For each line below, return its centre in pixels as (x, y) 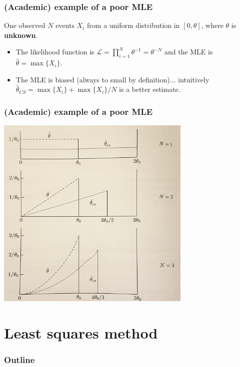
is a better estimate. (150, 89)
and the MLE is (188, 52)
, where (212, 25)
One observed (25, 25)
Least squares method (81, 332)
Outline (19, 359)
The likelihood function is (55, 52)
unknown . (21, 35)
